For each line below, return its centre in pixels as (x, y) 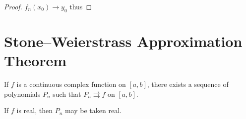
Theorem (35, 60)
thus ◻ (81, 6)
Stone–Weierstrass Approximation (123, 41)
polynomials (22, 94)
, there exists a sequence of (188, 84)
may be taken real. (93, 110)
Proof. (13, 6)
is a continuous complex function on (71, 84)
